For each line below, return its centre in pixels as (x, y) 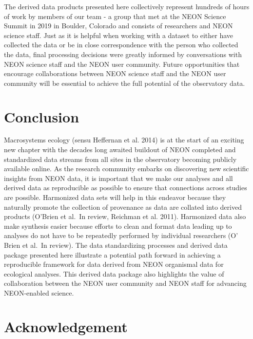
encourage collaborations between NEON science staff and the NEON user (115, 73)
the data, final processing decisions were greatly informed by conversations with (123, 54)
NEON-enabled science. (39, 292)
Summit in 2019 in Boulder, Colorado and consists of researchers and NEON (118, 26)
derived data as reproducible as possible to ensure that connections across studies (126, 188)
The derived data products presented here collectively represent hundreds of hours (127, 6)
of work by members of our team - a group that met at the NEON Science (115, 16)
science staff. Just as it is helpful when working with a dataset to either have (119, 35)
